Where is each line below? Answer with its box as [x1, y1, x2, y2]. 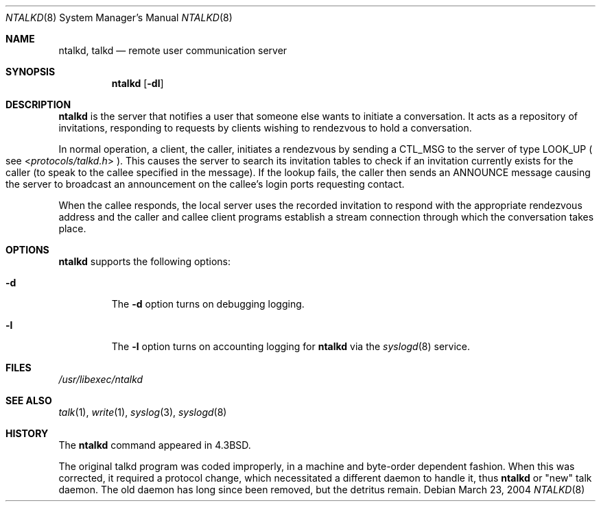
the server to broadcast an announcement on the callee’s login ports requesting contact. [5, 178, 405, 190]
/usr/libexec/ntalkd [58, 373, 143, 385]
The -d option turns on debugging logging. [111, 298, 305, 310]
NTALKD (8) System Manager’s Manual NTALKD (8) [5, 12, 233, 23]
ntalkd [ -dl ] [111, 77, 164, 89]
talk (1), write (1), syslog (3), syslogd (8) [58, 406, 227, 418]
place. [58, 223, 86, 234]
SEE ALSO [5, 395, 52, 406]
